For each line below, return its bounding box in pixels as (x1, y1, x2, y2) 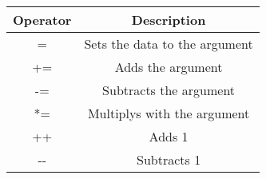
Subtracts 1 (137, 150, 201, 169)
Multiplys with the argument (87, 104, 250, 122)
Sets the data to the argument (84, 34, 253, 53)
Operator (13, 10, 72, 29)
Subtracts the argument (102, 81, 236, 99)
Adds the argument (114, 58, 223, 76)
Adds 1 (149, 127, 189, 145)
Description (131, 10, 206, 29)
